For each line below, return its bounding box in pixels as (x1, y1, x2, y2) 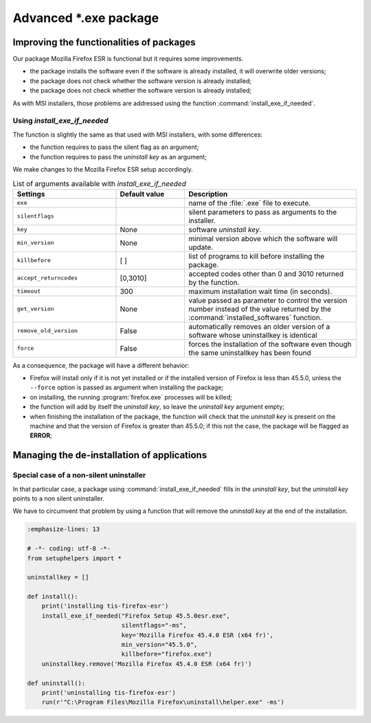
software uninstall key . (188, 225, 262, 234)
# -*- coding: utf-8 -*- (27, 544, 111, 553)
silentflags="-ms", (121, 621, 187, 630)
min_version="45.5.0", (121, 641, 198, 649)
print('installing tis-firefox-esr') (41, 602, 169, 610)
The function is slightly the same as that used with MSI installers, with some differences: (12, 130, 263, 139)
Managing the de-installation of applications (12, 450, 207, 461)
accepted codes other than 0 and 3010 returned (188, 268, 344, 278)
